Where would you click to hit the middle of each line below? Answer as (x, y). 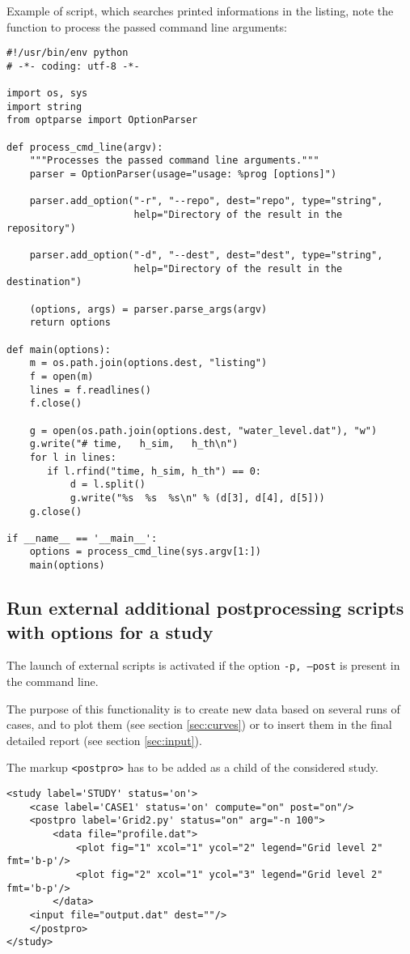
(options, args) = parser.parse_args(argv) (148, 309)
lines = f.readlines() (90, 390)
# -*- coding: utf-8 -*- (73, 66)
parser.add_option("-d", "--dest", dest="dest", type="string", (206, 256)
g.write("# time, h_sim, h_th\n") (134, 444)
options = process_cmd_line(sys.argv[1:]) (145, 552)
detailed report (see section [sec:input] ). (104, 740)
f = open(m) (61, 376)
